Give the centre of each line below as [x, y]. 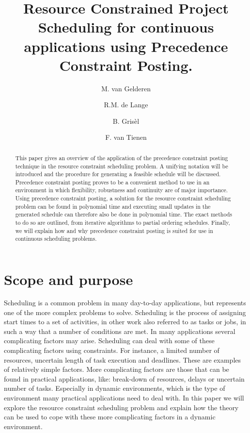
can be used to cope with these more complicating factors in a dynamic [110, 417]
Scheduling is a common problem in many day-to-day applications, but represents [125, 303]
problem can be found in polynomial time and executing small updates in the [113, 206]
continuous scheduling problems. [56, 239]
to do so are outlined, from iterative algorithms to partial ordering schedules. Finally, [123, 223]
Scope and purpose [69, 279]
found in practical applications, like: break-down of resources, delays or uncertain [124, 378]
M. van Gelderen [126, 88]
